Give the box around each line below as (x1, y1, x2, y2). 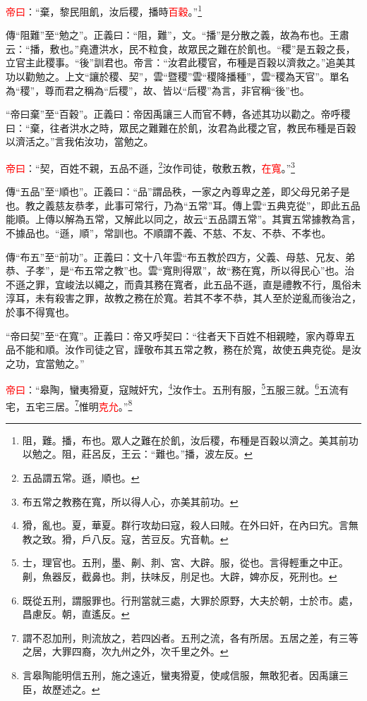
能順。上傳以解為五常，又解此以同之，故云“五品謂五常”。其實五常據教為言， (6, 212, 361, 226)
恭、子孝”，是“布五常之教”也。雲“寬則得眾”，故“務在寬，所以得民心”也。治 (6, 263, 355, 278)
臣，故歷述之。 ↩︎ (22, 681, 100, 696)
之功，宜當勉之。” (6, 355, 85, 370)
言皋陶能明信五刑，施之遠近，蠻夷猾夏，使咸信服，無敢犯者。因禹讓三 (22, 668, 349, 682)
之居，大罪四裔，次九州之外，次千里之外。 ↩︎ (22, 644, 229, 659)
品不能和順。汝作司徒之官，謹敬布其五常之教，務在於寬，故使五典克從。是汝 (6, 342, 361, 357)
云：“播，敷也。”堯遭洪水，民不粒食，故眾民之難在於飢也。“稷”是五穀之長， (6, 41, 356, 56)
